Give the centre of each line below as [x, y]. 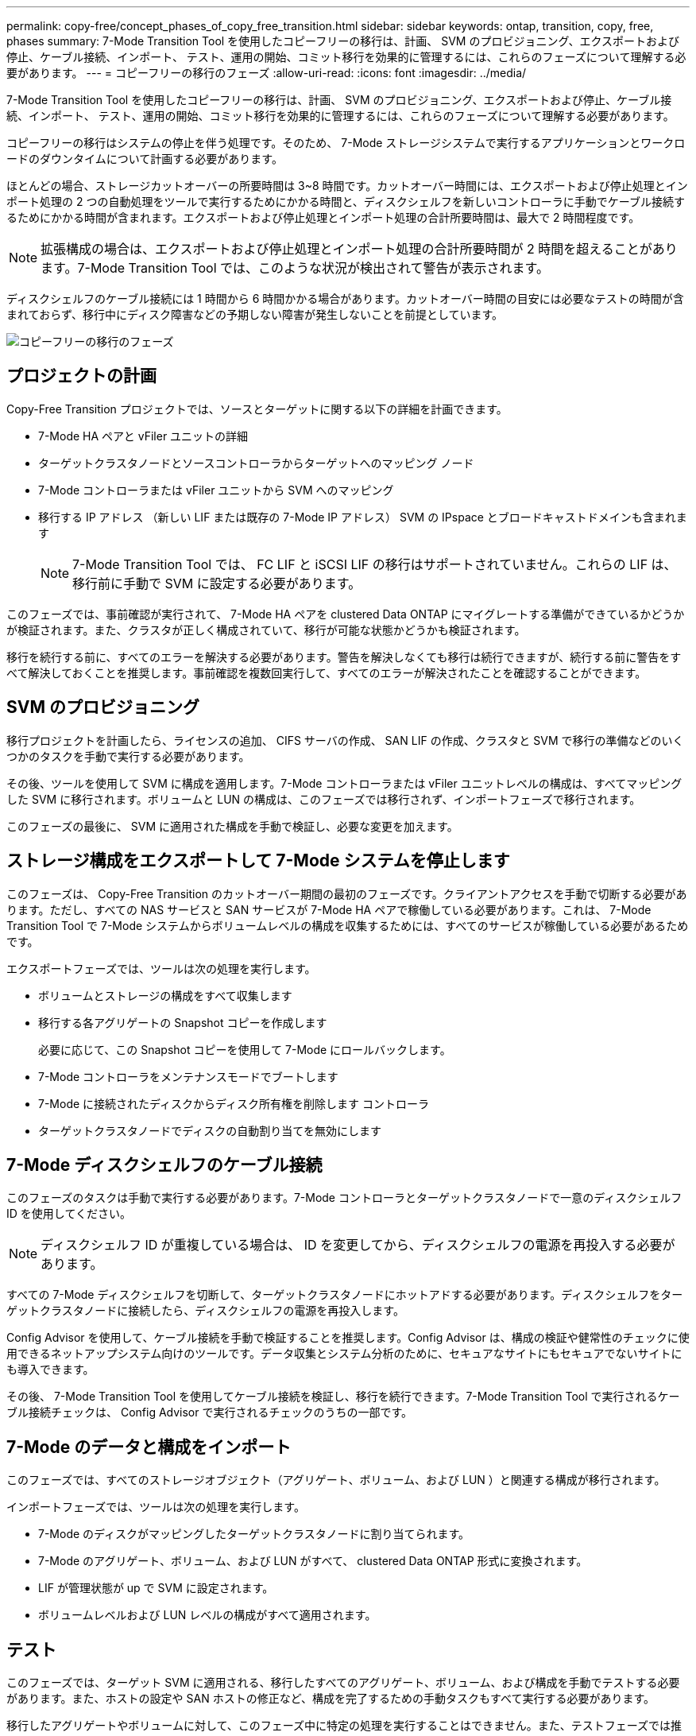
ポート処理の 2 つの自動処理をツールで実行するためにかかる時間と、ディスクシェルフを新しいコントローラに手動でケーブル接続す [346, 201]
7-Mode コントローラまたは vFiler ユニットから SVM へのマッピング [216, 490]
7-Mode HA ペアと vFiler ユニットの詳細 [143, 436]
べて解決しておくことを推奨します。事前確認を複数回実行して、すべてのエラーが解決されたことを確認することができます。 [327, 672]
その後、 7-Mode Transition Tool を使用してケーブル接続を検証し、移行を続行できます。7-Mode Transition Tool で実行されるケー [343, 1397]
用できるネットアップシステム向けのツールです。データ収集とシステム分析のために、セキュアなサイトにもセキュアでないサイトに [344, 1354]
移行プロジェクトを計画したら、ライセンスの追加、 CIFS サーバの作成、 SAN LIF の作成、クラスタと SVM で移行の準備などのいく [345, 740]
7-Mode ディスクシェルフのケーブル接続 [164, 1164]
